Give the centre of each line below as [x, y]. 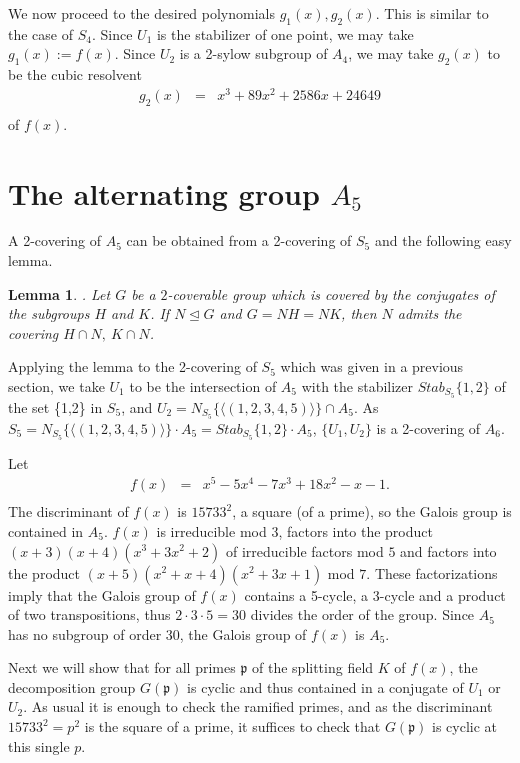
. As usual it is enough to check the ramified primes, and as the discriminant [258, 706]
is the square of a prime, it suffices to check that [232, 726]
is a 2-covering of [428, 427]
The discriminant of [68, 511]
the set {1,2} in [55, 406]
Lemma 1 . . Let [59, 293]
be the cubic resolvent [75, 74]
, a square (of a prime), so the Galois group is [372, 511]
